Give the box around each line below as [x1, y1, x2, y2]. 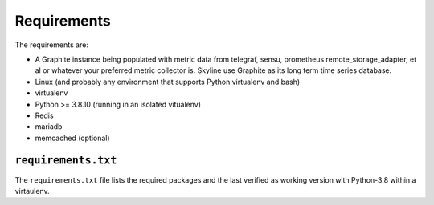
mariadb [35, 122, 63, 131]
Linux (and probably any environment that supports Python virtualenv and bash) [35, 77, 301, 86]
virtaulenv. [14, 186, 50, 195]
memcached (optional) [35, 133, 110, 143]
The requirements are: [14, 40, 88, 50]
